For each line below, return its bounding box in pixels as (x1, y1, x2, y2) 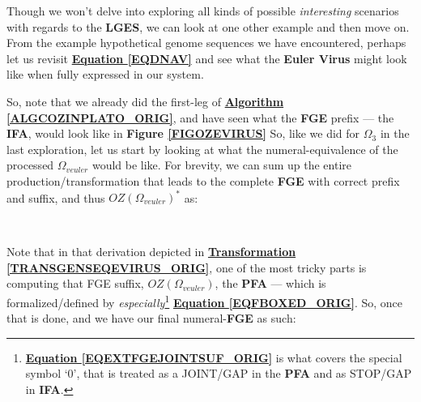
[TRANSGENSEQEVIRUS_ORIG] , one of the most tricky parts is (6, 259, 367, 276)
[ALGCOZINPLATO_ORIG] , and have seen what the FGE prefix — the (6, 109, 394, 126)
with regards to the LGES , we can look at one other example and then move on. (6, 18, 410, 35)
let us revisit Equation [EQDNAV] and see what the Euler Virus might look (6, 49, 407, 66)
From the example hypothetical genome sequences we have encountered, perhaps (6, 34, 406, 51)
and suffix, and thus (6, 189, 105, 206)
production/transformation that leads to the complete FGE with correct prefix (6, 172, 400, 189)
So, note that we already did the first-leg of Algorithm (6, 92, 284, 109)
